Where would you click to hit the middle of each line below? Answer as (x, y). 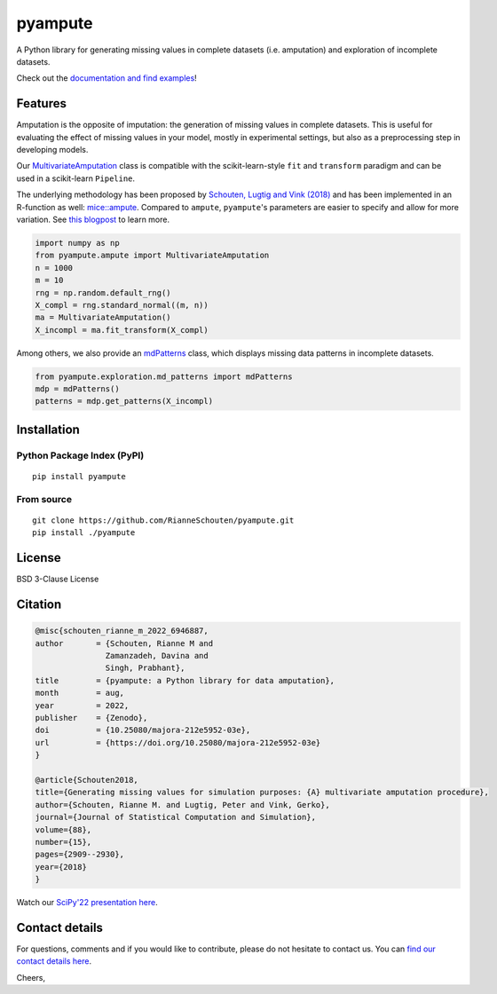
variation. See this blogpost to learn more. (93, 219)
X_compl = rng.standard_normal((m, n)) (122, 305)
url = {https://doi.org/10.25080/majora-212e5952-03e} (178, 742)
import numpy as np (77, 243)
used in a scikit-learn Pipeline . (76, 178)
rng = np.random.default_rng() (103, 292)
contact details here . (54, 961)
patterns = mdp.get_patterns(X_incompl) (124, 401)
